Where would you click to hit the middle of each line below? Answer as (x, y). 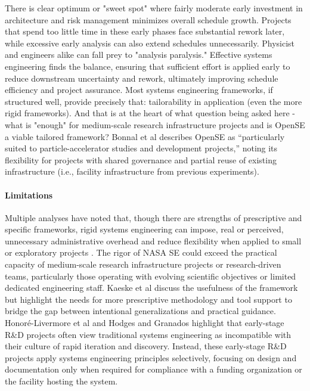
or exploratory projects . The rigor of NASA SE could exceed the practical (141, 252)
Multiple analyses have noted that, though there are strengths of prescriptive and (154, 217)
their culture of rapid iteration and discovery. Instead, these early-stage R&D (146, 346)
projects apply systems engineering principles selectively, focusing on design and (151, 357)
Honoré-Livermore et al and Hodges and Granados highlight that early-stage (145, 323)
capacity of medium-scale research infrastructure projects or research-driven (143, 264)
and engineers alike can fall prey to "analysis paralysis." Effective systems (139, 55)
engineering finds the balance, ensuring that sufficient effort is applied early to (148, 66)
